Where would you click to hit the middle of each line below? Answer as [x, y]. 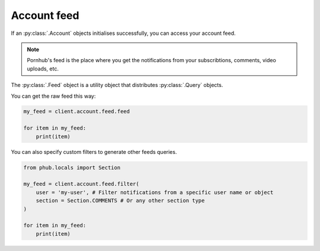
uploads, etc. [43, 69]
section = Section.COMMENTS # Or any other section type [120, 201]
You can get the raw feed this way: [53, 96]
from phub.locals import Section [72, 168]
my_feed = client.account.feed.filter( [81, 184]
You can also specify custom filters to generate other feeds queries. [94, 152]
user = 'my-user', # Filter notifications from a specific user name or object [155, 192]
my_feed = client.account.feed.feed [77, 112]
